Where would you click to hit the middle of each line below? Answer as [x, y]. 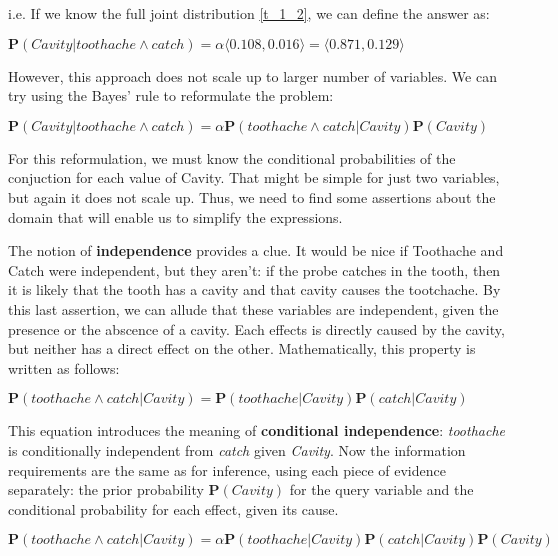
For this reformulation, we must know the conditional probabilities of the [232, 157]
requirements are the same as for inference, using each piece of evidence [227, 469]
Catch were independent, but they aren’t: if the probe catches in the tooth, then [254, 269]
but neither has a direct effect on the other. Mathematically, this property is [242, 348]
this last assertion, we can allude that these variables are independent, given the [253, 308]
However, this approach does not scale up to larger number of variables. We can [252, 75]
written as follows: [64, 367]
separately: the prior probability [106, 489]
